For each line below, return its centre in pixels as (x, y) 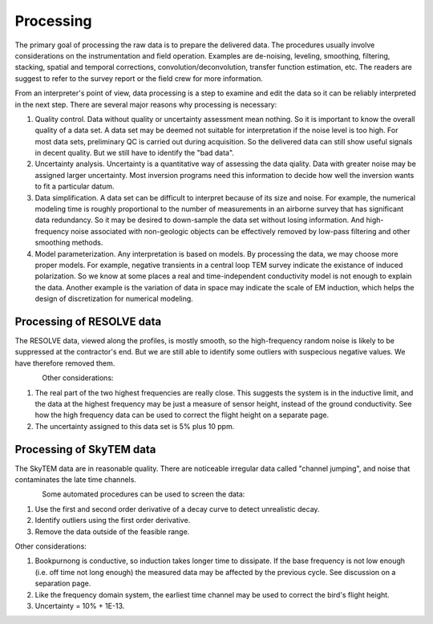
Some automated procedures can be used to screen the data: (144, 494)
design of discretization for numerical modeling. (114, 299)
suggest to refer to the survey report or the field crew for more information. (139, 78)
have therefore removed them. (65, 363)
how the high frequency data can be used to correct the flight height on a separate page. (182, 415)
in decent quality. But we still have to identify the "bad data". (134, 153)
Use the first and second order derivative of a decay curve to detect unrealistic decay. (177, 509)
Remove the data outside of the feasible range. (112, 531)
